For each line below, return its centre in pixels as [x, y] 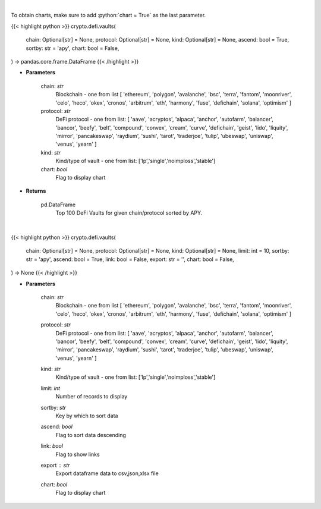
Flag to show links [78, 454]
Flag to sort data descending [91, 435]
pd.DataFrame [58, 205]
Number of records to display [92, 397]
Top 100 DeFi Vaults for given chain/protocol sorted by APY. [129, 213]
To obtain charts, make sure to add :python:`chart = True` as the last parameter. [108, 15]
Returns [36, 191]
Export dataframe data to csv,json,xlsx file [107, 473]
